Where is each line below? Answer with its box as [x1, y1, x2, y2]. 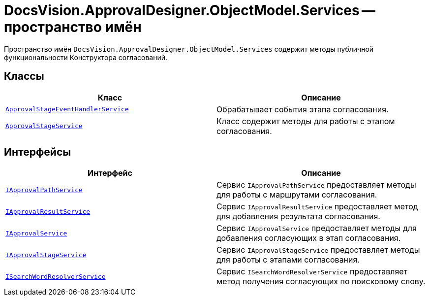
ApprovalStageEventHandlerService [5, 105, 129, 113]
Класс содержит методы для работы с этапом [216, 116, 395, 126]
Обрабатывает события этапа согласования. [216, 104, 389, 114]
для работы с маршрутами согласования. [216, 190, 377, 200]
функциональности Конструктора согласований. [4, 53, 167, 62]
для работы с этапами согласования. [216, 255, 360, 265]
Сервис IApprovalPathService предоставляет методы [216, 180, 416, 190]
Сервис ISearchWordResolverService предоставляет [216, 267, 408, 277]
